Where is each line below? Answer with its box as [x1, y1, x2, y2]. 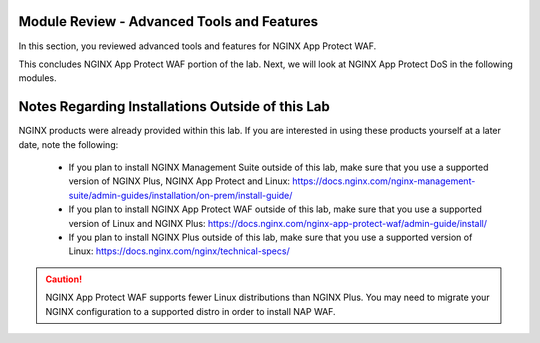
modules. [18, 72, 57, 84]
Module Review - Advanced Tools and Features [18, 13, 319, 30]
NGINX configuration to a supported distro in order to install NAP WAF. [45, 305, 336, 317]
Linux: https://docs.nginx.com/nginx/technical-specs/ [68, 245, 290, 257]
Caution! [45, 273, 83, 285]
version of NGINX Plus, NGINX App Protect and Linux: [68, 175, 290, 187]
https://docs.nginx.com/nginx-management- [291, 175, 476, 187]
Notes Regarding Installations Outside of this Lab [18, 98, 330, 115]
